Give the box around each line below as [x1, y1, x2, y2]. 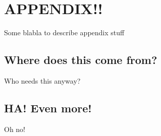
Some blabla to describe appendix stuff [4, 27, 125, 38]
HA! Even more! [4, 100, 92, 115]
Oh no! [4, 123, 26, 134]
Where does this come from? [4, 52, 157, 67]
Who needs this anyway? [4, 75, 81, 86]
